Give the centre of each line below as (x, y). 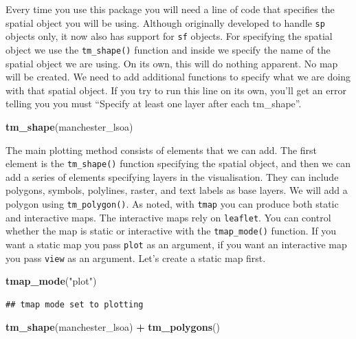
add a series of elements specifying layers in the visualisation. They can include (172, 176)
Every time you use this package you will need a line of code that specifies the (170, 9)
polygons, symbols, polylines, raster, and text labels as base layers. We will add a (177, 190)
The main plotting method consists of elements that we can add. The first (162, 150)
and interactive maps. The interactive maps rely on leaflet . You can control (168, 217)
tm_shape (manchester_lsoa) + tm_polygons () (113, 327)
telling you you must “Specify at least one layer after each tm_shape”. (154, 103)
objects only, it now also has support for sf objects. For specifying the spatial (169, 36)
